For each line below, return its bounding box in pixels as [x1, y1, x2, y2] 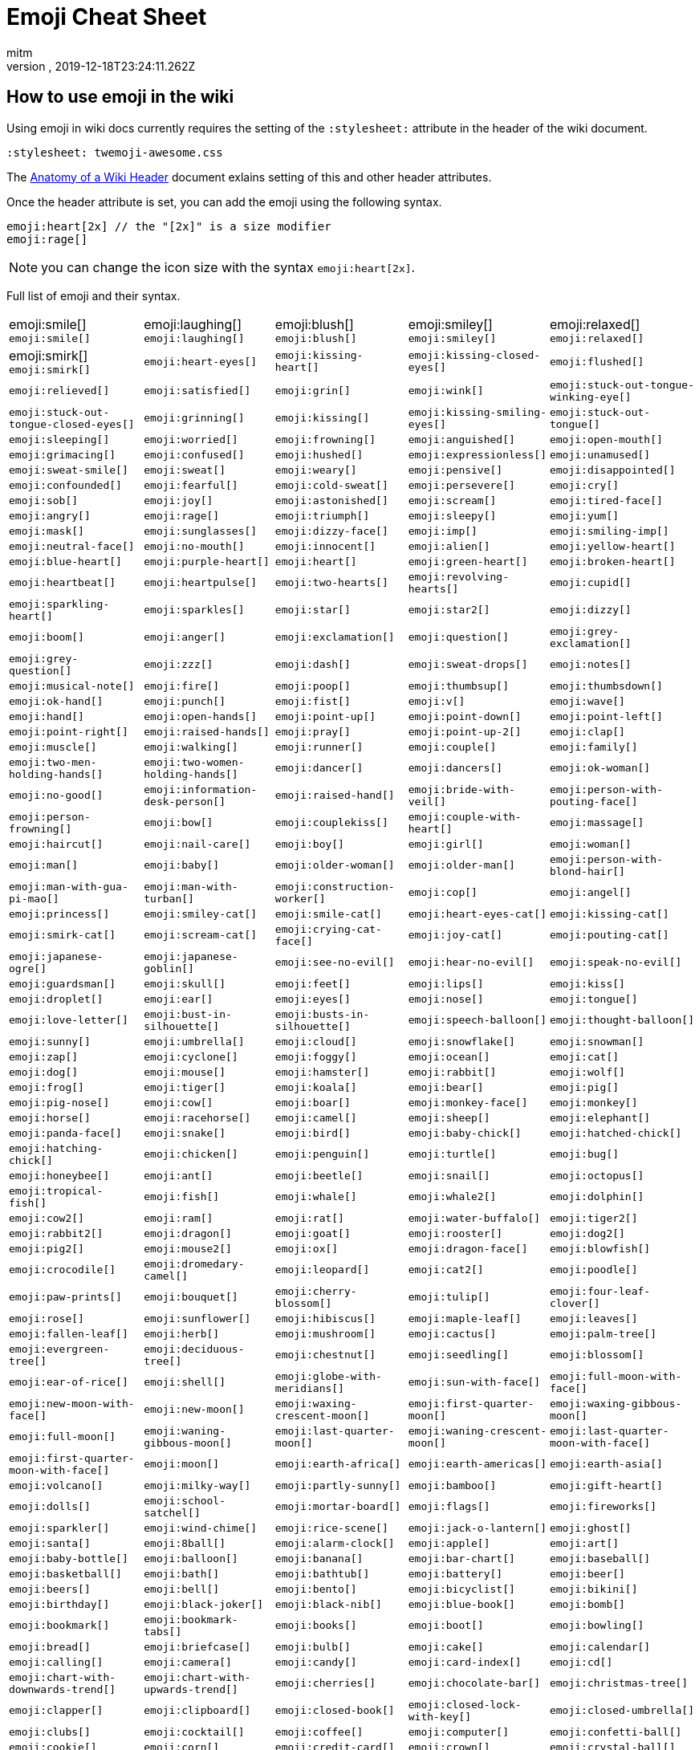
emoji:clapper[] [9, 1704, 104, 1717]
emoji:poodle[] [549, 1264, 638, 1276]
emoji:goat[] [274, 1227, 351, 1239]
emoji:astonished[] [274, 494, 388, 507]
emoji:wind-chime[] [144, 1521, 258, 1534]
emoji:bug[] [549, 1148, 620, 1161]
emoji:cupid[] [549, 576, 632, 589]
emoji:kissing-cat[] [549, 907, 669, 920]
